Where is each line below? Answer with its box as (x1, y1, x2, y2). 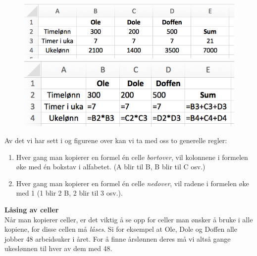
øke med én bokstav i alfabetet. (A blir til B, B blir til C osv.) (16, 161, 206, 172)
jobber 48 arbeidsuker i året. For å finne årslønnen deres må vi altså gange (4, 233, 231, 244)
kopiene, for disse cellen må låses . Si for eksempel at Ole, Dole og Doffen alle (4, 224, 237, 234)
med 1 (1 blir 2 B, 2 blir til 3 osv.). (16, 188, 123, 198)
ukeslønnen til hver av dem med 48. (4, 243, 112, 254)
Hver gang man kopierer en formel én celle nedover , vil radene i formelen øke (16, 178, 249, 188)
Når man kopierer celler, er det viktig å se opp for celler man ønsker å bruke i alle (4, 214, 253, 224)
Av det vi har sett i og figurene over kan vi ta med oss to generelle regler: (4, 135, 227, 146)
